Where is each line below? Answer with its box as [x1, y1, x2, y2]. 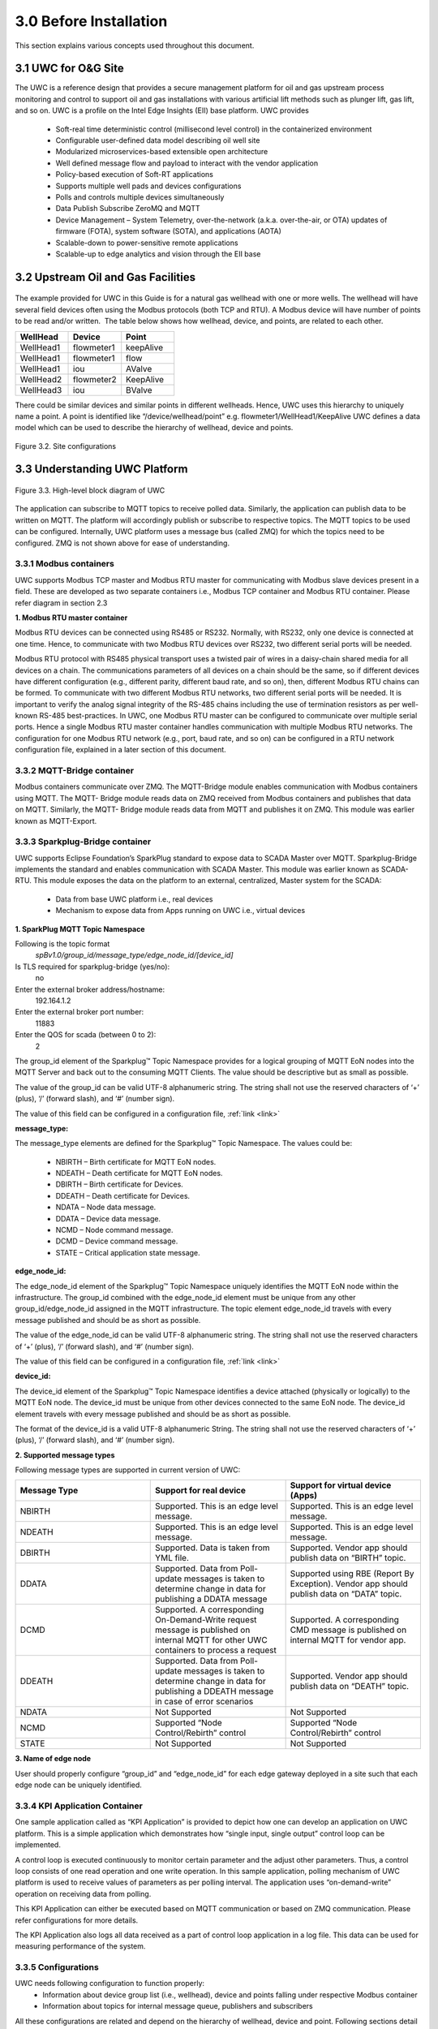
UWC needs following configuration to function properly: [15, 1979, 205, 1988]
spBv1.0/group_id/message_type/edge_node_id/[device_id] [35, 950, 234, 960]
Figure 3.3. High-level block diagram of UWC [15, 485, 165, 495]
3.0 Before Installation [15, 12, 168, 30]
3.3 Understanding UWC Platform [15, 463, 188, 476]
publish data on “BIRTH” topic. [290, 1553, 406, 1564]
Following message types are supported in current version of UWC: [15, 1465, 241, 1475]
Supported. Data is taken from [155, 1542, 270, 1553]
